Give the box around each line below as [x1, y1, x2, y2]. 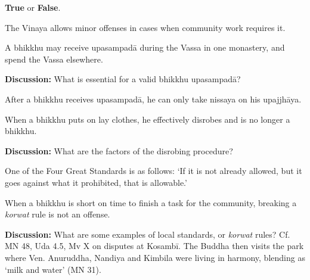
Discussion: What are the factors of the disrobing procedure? [5, 144, 233, 157]
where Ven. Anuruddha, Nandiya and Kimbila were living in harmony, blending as [5, 251, 305, 263]
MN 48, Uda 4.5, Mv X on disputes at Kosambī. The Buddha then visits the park [5, 239, 304, 252]
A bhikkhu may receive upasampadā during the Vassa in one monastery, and [5, 41, 285, 54]
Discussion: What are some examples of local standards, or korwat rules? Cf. [5, 228, 290, 240]
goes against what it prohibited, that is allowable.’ [5, 176, 187, 188]
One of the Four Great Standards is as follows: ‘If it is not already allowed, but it [5, 164, 302, 177]
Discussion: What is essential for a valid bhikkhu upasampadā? [5, 73, 241, 85]
